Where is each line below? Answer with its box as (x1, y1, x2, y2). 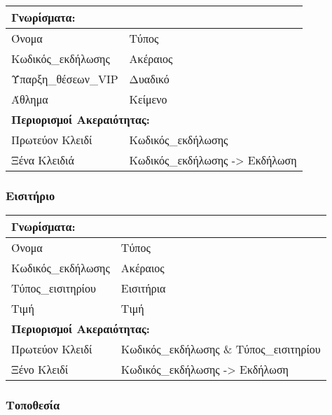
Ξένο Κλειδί (11, 361, 69, 378)
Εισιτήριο (6, 186, 55, 204)
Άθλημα (11, 91, 48, 107)
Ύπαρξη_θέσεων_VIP (11, 71, 118, 87)
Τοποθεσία (6, 396, 60, 414)
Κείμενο (129, 91, 167, 107)
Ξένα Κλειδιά (11, 152, 74, 168)
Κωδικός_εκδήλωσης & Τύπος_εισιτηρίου (120, 341, 321, 358)
